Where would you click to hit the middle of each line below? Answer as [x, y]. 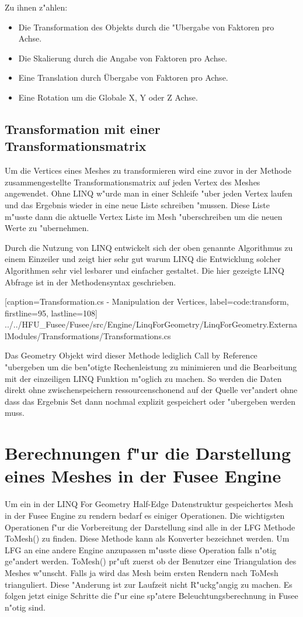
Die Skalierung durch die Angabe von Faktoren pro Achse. [123, 58]
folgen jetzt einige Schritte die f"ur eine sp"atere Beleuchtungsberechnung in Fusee [151, 596]
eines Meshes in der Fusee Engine [143, 476]
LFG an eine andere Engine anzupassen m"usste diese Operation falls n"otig [141, 549]
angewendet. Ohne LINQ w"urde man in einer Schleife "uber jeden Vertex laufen [149, 193]
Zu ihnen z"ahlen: [36, 7]
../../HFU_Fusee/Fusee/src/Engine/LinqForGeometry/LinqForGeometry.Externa [151, 324]
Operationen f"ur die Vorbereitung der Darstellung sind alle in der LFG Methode [150, 527]
